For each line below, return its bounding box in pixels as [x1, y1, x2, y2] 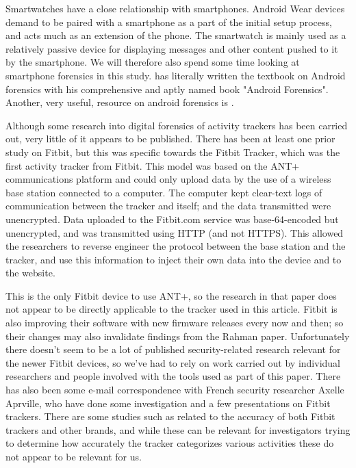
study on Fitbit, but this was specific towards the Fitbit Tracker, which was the [5, 144, 340, 159]
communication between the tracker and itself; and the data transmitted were [5, 198, 331, 213]
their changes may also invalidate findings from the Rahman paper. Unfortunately [5, 328, 350, 343]
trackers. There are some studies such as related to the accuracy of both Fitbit [5, 409, 335, 424]
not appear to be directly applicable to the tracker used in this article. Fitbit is [5, 302, 338, 316]
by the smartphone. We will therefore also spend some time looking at [5, 55, 300, 69]
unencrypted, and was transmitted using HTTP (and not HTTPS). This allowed [5, 225, 344, 239]
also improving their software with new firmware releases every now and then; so [5, 315, 344, 330]
